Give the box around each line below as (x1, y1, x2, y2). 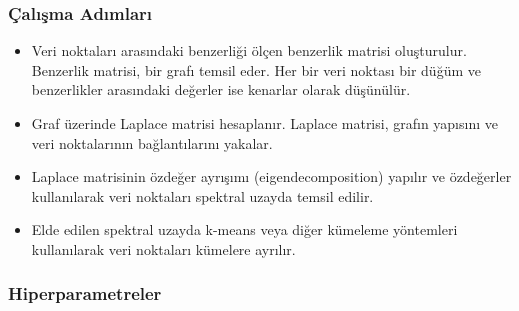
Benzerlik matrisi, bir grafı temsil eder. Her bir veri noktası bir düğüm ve (31, 59, 481, 80)
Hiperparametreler (8, 281, 162, 306)
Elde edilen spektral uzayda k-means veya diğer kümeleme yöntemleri (31, 219, 458, 240)
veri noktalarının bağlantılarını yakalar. (31, 132, 273, 153)
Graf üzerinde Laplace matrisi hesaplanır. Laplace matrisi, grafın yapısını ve (31, 113, 498, 133)
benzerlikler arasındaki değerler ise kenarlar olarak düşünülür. (31, 79, 411, 100)
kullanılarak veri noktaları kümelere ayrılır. (31, 238, 296, 259)
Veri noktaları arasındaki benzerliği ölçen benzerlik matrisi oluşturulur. (31, 40, 467, 61)
